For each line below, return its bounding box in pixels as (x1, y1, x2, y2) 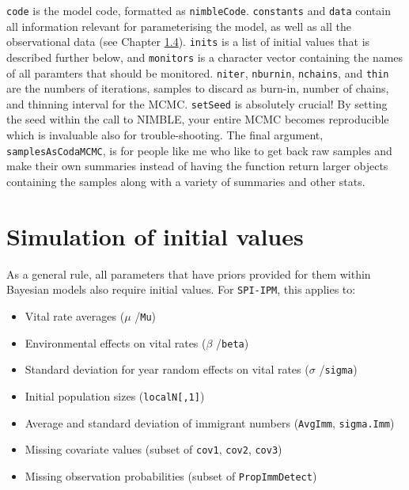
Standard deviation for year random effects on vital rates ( (25, 361, 309, 378)
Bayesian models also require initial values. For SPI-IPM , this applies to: (6, 281, 356, 298)
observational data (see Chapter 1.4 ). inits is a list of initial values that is (6, 33, 370, 50)
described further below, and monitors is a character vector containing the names (6, 48, 403, 65)
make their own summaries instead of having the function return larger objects (6, 158, 388, 174)
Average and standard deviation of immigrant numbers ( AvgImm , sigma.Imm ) (25, 414, 395, 431)
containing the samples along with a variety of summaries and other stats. (6, 173, 365, 189)
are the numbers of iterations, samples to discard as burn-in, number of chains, (6, 80, 389, 97)
